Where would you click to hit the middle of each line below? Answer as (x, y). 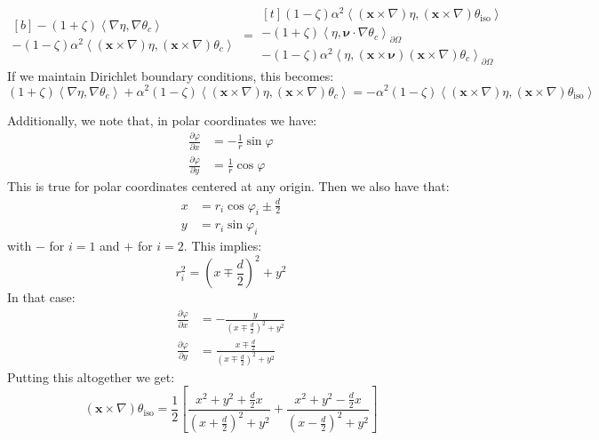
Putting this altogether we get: (91, 376)
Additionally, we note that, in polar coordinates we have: (162, 120)
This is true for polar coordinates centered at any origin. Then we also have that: (228, 186)
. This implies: (223, 246)
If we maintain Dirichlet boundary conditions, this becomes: (171, 75)
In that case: (41, 297)
